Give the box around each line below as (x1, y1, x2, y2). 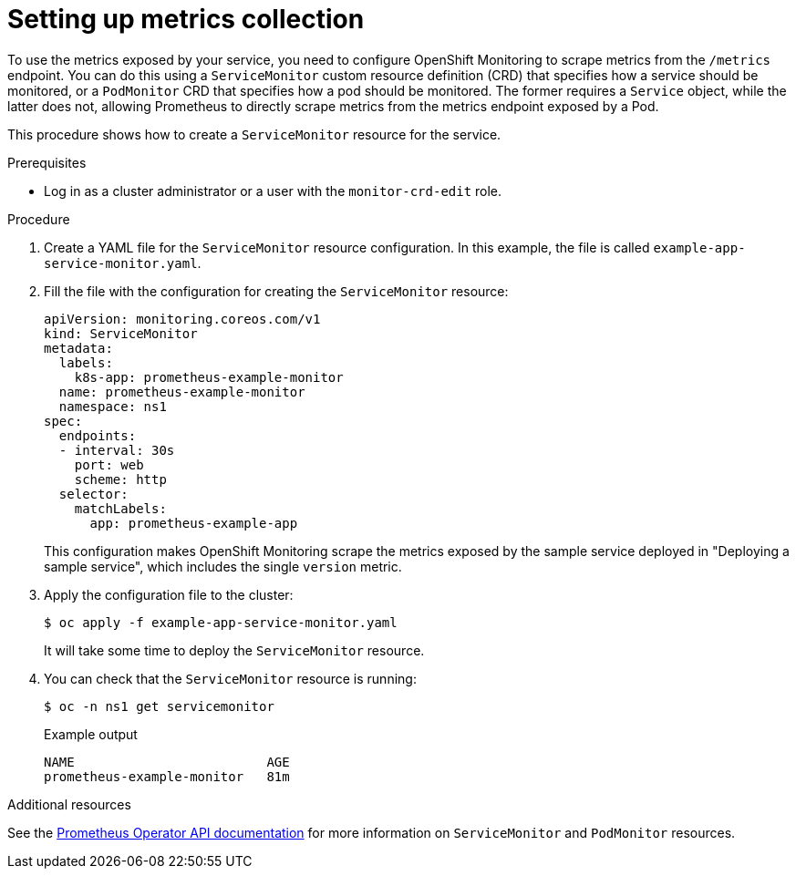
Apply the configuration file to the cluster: (44, 586, 294, 603)
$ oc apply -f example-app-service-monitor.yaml (44, 614, 398, 630)
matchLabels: (74, 500, 167, 516)
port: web (74, 457, 144, 472)
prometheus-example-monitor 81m (44, 768, 290, 784)
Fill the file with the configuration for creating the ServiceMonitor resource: (44, 283, 509, 299)
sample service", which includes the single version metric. (44, 558, 402, 574)
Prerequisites (7, 154, 87, 170)
